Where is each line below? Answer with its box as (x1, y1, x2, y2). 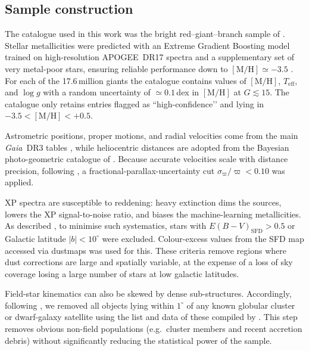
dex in (176, 86, 199, 98)
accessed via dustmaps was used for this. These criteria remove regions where (5, 244, 286, 256)
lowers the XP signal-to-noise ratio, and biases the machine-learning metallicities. (5, 207, 301, 220)
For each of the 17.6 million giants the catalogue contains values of (5, 74, 246, 86)
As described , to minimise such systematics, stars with (5, 219, 207, 232)
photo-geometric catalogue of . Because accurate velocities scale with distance (5, 153, 288, 165)
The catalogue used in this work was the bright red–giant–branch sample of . (5, 27, 285, 40)
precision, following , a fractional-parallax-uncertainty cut (5, 164, 215, 176)
